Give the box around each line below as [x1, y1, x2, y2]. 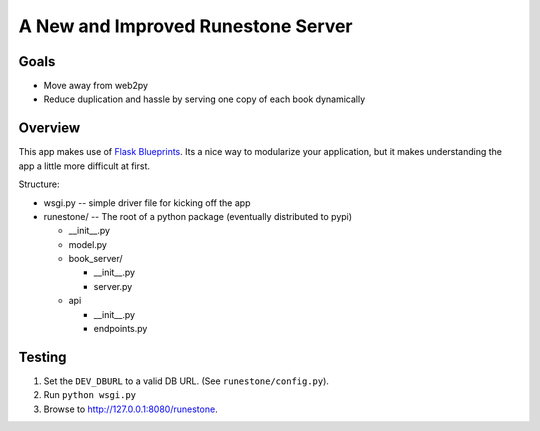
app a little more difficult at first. [18, 160, 150, 172]
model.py [68, 238, 107, 250]
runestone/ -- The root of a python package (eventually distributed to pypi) [43, 210, 353, 222]
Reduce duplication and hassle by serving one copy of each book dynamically [43, 93, 366, 105]
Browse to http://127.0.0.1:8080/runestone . [43, 403, 219, 415]
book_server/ [68, 253, 124, 265]
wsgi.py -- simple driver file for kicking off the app [43, 196, 251, 209]
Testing [18, 348, 67, 365]
